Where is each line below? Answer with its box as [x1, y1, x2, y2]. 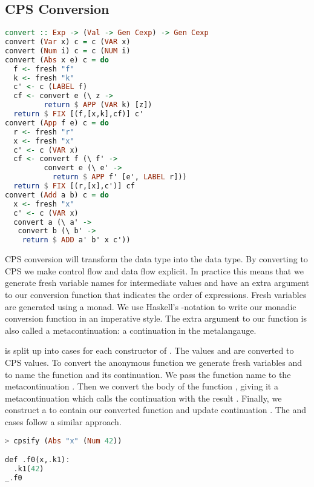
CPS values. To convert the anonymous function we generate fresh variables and [5, 356, 303, 368]
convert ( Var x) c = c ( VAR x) [5, 38, 131, 47]
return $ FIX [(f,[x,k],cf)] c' [13, 110, 144, 119]
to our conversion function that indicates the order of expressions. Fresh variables [5, 288, 307, 300]
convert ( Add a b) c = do [5, 190, 109, 199]
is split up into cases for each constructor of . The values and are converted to [5, 344, 294, 357]
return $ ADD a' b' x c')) [22, 236, 131, 245]
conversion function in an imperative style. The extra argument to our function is [5, 312, 307, 325]
